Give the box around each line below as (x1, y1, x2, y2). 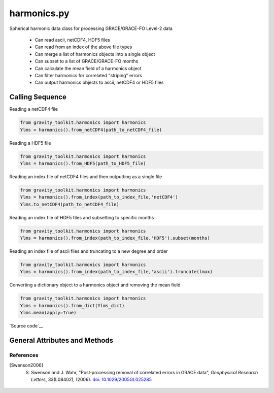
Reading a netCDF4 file (9, 106, 58, 112)
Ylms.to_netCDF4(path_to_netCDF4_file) (20, 201, 119, 207)
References (9, 351, 39, 358)
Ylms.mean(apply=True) (20, 310, 77, 316)
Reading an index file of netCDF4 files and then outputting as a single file (9, 173, 162, 180)
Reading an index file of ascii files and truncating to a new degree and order (9, 248, 168, 254)
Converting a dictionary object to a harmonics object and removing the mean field (9, 282, 181, 288)
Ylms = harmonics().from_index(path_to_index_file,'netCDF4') (20, 194, 178, 200)
